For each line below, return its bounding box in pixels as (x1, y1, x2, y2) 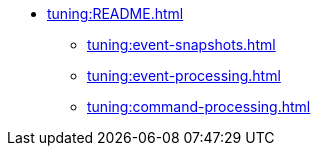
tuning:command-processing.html (87, 98, 311, 115)
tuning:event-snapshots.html (87, 36, 276, 53)
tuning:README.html (47, 5, 184, 22)
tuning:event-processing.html (87, 67, 281, 84)
